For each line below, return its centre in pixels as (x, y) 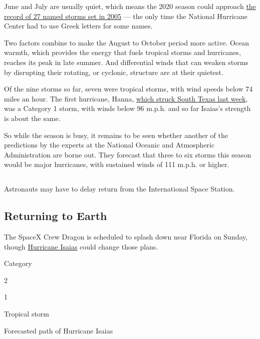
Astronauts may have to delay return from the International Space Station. (119, 189)
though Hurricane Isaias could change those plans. (81, 246)
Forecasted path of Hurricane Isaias (59, 330)
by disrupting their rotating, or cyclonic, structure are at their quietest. (114, 72)
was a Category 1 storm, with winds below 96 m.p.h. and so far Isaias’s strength (127, 108)
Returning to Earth (56, 216)
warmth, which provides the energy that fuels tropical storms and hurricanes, (122, 52)
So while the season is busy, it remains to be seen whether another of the (116, 135)
